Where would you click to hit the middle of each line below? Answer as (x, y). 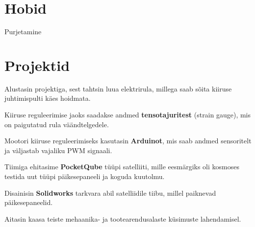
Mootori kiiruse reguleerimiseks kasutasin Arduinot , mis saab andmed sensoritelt (128, 141)
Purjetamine (23, 32)
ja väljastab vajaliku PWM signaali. (58, 150)
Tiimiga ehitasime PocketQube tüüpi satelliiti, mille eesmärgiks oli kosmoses (122, 167)
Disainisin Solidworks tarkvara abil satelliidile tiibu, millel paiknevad (110, 193)
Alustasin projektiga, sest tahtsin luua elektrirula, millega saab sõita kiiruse (118, 88)
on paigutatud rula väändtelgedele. (57, 124)
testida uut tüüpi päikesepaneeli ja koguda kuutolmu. (85, 176)
